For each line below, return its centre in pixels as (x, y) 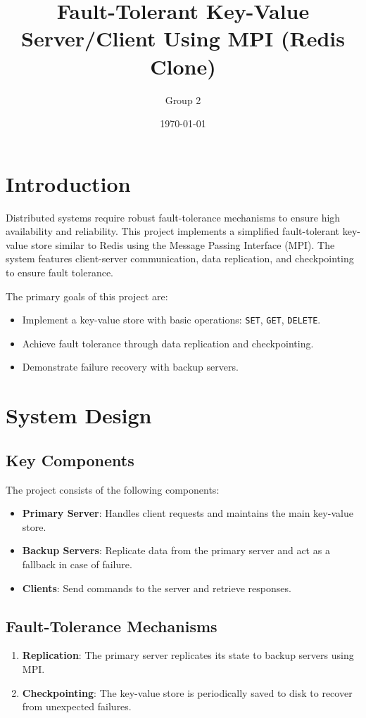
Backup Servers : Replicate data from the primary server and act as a (176, 550)
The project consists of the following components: (113, 489)
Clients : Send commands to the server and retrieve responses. (157, 588)
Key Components (70, 460)
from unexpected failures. (77, 706)
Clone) (183, 66)
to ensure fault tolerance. (59, 272)
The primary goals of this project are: (87, 296)
